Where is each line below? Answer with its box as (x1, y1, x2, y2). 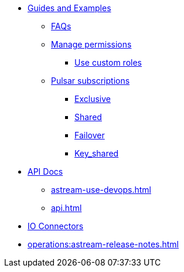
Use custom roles (74, 57, 142, 67)
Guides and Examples (28, 3, 111, 13)
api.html (51, 203, 82, 213)
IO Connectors (28, 221, 84, 231)
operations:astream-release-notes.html (28, 239, 179, 249)
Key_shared (74, 148, 119, 158)
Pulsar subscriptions (51, 76, 130, 86)
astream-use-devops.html (51, 185, 151, 195)
